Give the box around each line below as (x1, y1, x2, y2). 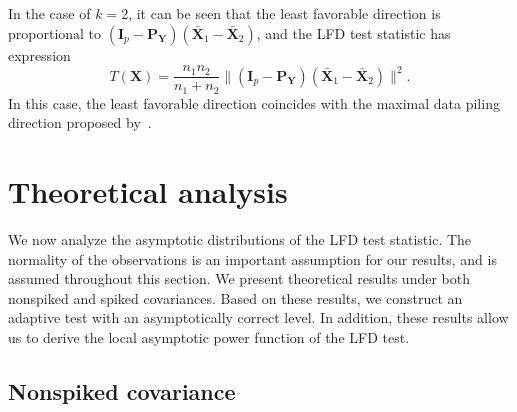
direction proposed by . (8, 112, 152, 133)
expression (8, 44, 71, 65)
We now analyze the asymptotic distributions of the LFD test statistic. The (8, 229, 472, 250)
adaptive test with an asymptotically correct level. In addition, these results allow (8, 307, 509, 328)
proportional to (8, 22, 102, 43)
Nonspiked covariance (8, 375, 236, 406)
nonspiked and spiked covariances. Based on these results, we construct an (8, 287, 463, 308)
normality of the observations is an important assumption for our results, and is (8, 248, 497, 269)
